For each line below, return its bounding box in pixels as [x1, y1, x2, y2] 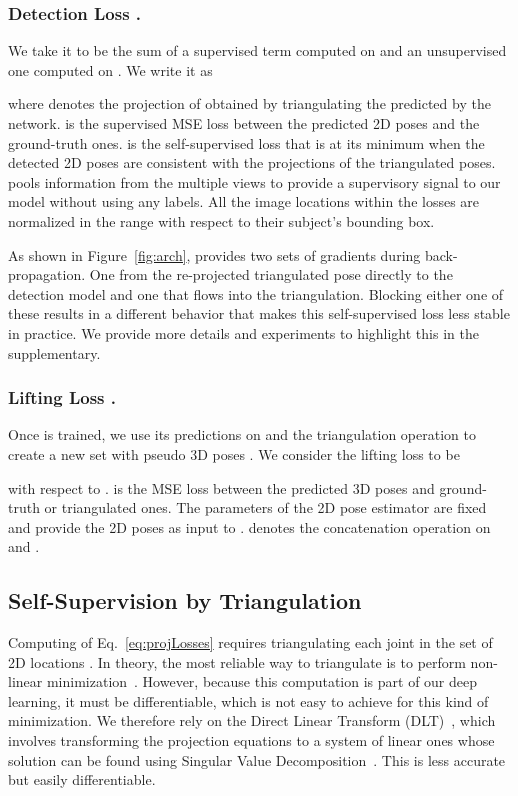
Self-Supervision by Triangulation [8, 585, 362, 616]
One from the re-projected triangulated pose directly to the [89, 264, 453, 285]
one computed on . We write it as [8, 59, 213, 80]
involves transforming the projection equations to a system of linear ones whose [8, 730, 495, 751]
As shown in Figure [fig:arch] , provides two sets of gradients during [8, 244, 421, 265]
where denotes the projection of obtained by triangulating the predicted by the [8, 93, 491, 114]
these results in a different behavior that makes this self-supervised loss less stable [8, 303, 510, 324]
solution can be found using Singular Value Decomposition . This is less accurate [8, 749, 506, 770]
